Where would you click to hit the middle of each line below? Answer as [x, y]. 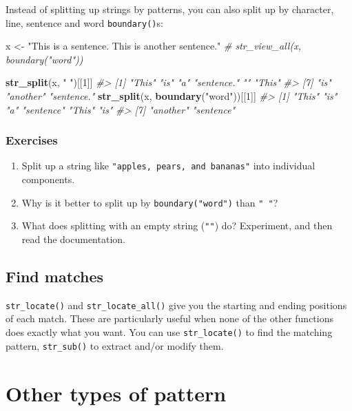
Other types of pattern [116, 393]
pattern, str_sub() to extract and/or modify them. [115, 345]
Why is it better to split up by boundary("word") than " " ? [150, 202]
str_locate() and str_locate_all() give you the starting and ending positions [176, 305]
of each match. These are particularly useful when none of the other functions [169, 318]
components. [48, 179]
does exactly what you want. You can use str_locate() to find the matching [169, 332]
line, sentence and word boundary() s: [84, 22]
